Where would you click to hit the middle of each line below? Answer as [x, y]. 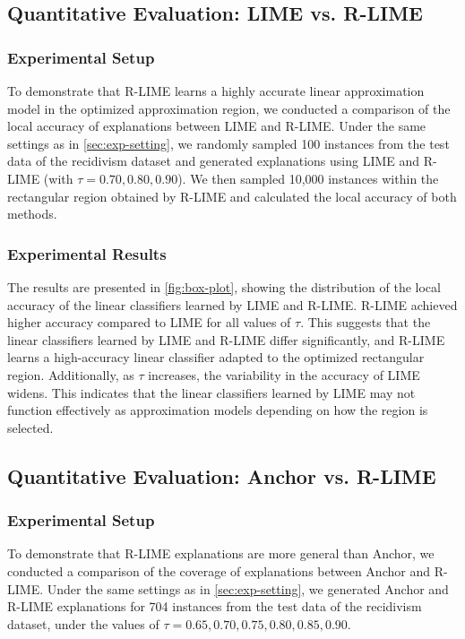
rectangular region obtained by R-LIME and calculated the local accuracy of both [232, 196]
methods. [32, 214]
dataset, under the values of [83, 623]
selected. [30, 427]
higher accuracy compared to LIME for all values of [149, 322]
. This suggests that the [366, 322]
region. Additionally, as [71, 374]
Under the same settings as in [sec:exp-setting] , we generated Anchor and [248, 588]
